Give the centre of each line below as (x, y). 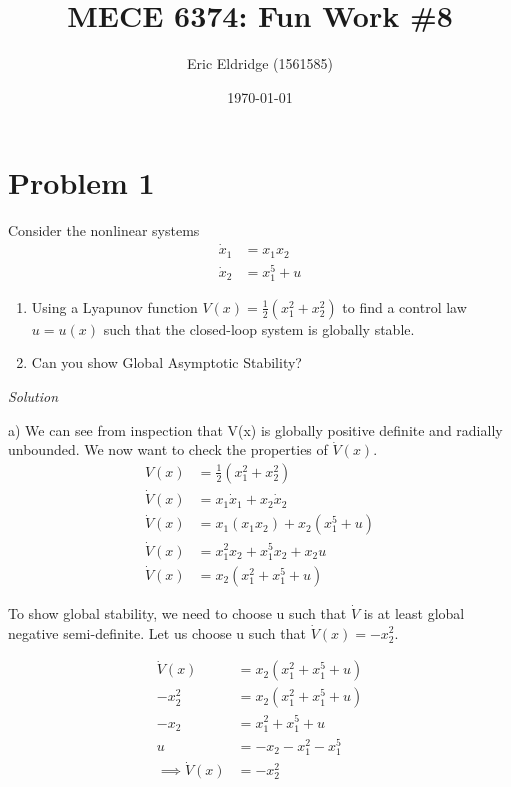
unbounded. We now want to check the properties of (168, 449)
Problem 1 (81, 182)
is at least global (414, 612)
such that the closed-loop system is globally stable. (259, 328)
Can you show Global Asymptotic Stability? (166, 362)
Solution (33, 396)
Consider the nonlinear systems (104, 230)
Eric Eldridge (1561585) (260, 63)
